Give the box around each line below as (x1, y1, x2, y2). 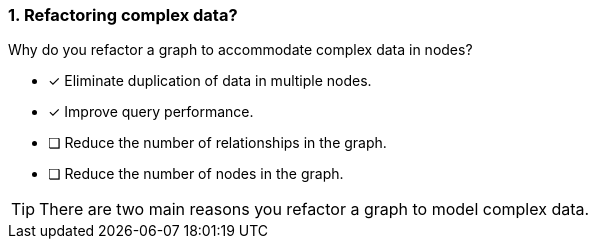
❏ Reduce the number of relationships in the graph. (48, 134, 387, 152)
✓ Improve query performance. (48, 103, 254, 121)
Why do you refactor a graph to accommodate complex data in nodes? (8, 41, 473, 59)
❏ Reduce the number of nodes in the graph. (48, 165, 344, 183)
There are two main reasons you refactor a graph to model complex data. (39, 199, 590, 220)
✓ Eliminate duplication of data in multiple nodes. (48, 72, 372, 90)
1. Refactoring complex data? (8, 5, 238, 25)
